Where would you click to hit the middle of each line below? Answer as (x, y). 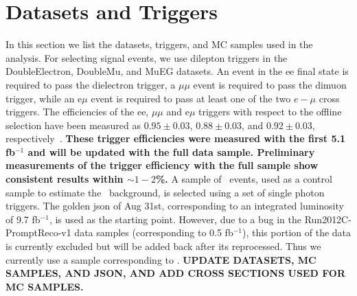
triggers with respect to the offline (270, 112)
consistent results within (65, 179)
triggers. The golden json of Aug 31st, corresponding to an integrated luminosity (175, 206)
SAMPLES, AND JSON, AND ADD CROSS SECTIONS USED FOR (175, 273)
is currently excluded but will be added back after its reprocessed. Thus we (163, 246)
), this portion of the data (297, 232)
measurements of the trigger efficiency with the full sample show (162, 165)
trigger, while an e (44, 98)
